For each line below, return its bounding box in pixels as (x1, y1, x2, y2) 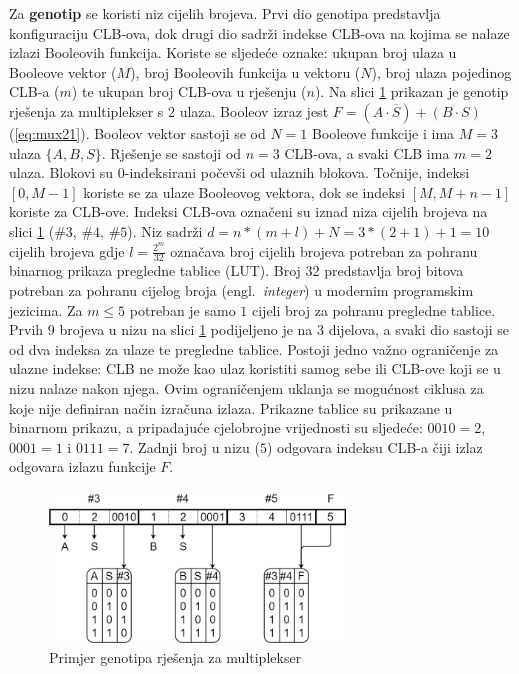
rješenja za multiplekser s (9, 100, 164, 121)
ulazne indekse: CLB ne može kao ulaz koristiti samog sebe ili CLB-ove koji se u (9, 358, 501, 379)
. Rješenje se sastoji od (101, 142, 242, 163)
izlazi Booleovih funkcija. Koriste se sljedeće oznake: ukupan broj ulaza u (9, 42, 457, 63)
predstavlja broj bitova (324, 260, 464, 281)
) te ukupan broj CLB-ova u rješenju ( (71, 81, 307, 102)
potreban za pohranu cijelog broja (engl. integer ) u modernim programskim (9, 279, 474, 300)
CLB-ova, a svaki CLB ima (284, 142, 450, 163)
